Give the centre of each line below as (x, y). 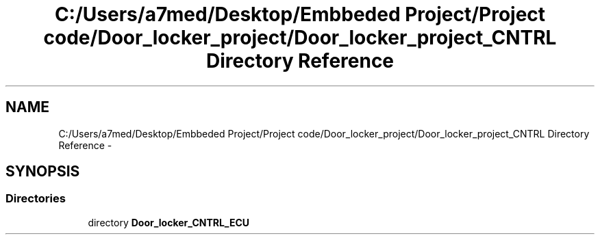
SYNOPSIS (43, 172)
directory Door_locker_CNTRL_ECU (169, 222)
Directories (36, 199)
